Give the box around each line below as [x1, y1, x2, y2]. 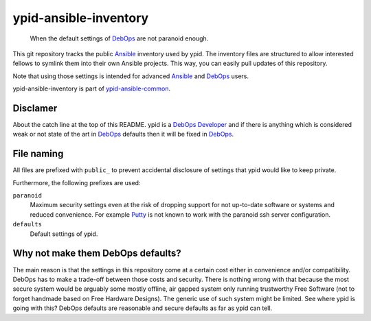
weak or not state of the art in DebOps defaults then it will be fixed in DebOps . [12, 130, 234, 139]
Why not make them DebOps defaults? [12, 248, 181, 259]
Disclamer [12, 102, 58, 114]
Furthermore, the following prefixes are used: [12, 178, 141, 187]
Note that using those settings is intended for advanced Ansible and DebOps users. [12, 72, 249, 80]
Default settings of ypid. [30, 230, 98, 238]
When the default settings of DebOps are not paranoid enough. [30, 34, 209, 43]
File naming [12, 148, 64, 160]
